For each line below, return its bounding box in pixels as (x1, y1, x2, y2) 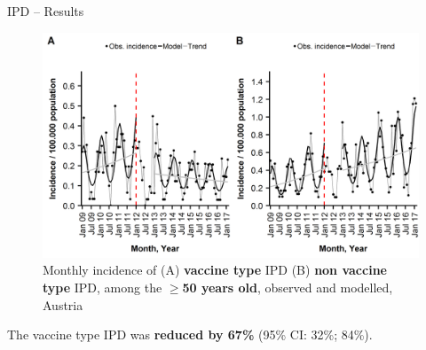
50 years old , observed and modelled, (182, 278, 393, 297)
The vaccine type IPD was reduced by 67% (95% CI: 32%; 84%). (7, 325, 373, 344)
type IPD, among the (43, 278, 162, 297)
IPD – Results (7, 2, 84, 19)
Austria (43, 295, 83, 314)
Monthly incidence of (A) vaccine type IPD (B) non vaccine (43, 261, 387, 279)
